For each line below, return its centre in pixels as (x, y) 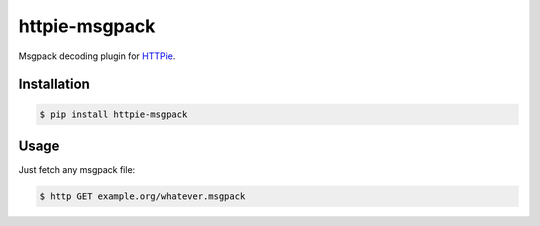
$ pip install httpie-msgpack (113, 114)
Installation (54, 84)
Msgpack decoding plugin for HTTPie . (97, 56)
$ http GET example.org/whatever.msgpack (142, 196)
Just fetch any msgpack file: (77, 170)
